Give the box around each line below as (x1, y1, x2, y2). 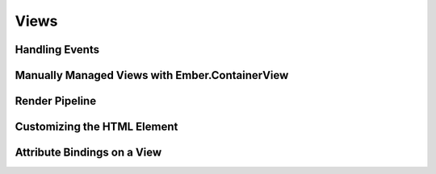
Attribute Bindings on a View (15, 146, 162, 159)
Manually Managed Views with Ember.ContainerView (15, 68, 289, 82)
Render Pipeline (15, 94, 97, 108)
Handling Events (15, 43, 100, 56)
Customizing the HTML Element (15, 120, 178, 134)
